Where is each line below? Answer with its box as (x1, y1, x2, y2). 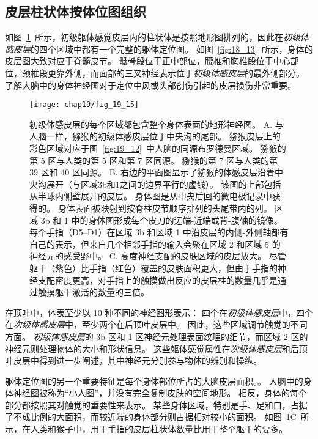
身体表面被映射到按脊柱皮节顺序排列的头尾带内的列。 (57, 201, 272, 214)
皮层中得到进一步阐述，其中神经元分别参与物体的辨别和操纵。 (13, 354, 262, 367)
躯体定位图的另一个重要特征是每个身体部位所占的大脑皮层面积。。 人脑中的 (5, 374, 303, 387)
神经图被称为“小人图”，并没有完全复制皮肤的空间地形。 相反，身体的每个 (13, 386, 307, 399)
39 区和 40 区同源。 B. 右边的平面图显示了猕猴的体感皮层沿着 (29, 166, 275, 179)
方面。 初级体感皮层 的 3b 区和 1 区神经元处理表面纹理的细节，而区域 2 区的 (5, 330, 308, 342)
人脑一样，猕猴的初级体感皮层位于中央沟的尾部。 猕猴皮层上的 (29, 130, 281, 142)
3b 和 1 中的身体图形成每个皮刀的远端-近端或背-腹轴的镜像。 (40, 213, 283, 226)
